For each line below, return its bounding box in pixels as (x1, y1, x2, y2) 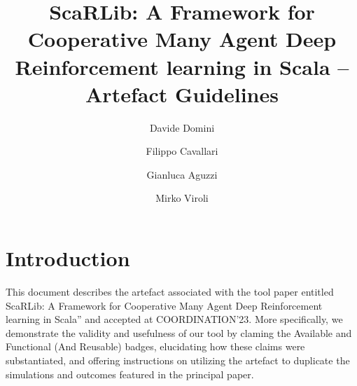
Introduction (6, 244, 130, 273)
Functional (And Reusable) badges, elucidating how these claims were (6, 339, 305, 354)
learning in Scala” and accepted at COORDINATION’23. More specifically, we (6, 312, 343, 326)
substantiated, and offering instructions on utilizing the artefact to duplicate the (6, 352, 350, 367)
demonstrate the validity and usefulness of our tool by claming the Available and (6, 325, 352, 340)
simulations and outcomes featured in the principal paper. (6, 366, 254, 381)
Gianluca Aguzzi (146, 167, 218, 181)
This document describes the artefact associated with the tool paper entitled (6, 284, 334, 298)
